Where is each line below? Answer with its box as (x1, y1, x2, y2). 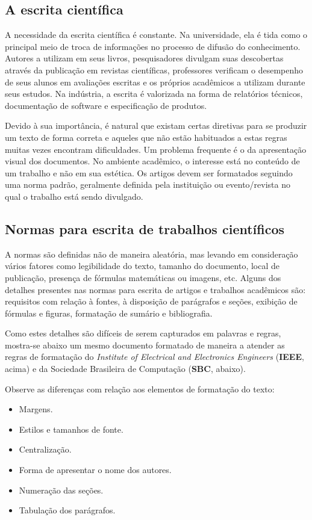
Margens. (19, 403, 53, 415)
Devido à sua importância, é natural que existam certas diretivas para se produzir (5, 119, 307, 132)
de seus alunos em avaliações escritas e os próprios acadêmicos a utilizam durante (5, 75, 305, 88)
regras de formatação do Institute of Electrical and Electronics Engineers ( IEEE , (5, 350, 304, 363)
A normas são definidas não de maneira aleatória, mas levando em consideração (5, 247, 298, 260)
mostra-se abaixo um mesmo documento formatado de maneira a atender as (5, 338, 285, 351)
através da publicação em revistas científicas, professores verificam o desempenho (5, 63, 304, 76)
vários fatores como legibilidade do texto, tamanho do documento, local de (5, 259, 280, 272)
